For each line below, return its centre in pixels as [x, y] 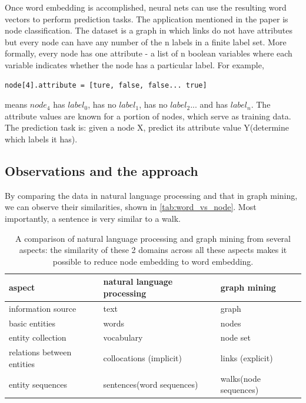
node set [235, 337]
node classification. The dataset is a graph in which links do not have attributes [149, 30]
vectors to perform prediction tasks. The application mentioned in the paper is [147, 19]
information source [43, 308]
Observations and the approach [102, 170]
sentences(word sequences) [151, 384]
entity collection [38, 337]
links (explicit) [247, 358]
